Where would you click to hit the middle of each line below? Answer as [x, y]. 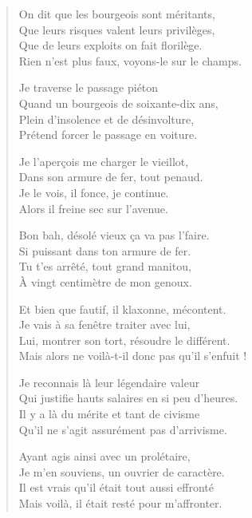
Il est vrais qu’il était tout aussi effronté [116, 487]
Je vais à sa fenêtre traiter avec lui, [104, 324]
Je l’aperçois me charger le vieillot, [104, 161]
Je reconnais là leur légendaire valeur [109, 382]
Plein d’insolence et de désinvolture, [106, 119]
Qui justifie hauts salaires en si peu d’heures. [128, 398]
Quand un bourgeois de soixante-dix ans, [118, 103]
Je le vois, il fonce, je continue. [94, 192]
